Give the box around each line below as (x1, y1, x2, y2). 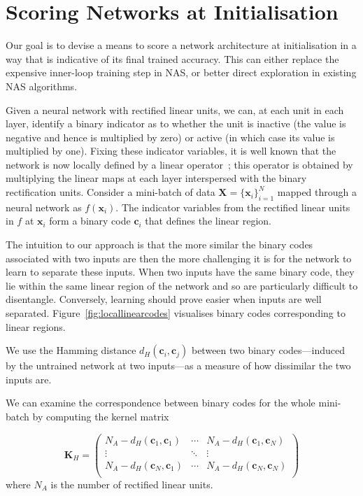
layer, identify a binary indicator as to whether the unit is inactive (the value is (6, 116, 346, 131)
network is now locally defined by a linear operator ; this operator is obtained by (6, 157, 353, 171)
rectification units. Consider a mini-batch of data (6, 185, 215, 199)
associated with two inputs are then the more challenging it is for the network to (6, 250, 352, 265)
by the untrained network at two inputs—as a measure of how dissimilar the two (6, 358, 351, 373)
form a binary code (49, 213, 131, 228)
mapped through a (277, 185, 357, 199)
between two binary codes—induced (191, 343, 346, 357)
